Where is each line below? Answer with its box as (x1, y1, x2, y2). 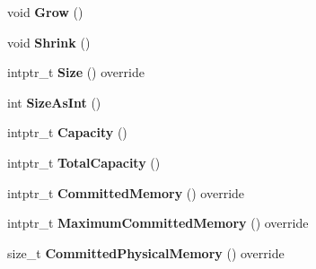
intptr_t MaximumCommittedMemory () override (7, 213, 309, 232)
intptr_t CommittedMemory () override (7, 183, 245, 202)
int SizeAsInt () (7, 92, 101, 111)
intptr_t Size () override (7, 63, 145, 82)
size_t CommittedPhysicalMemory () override (7, 243, 285, 262)
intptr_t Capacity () (7, 123, 127, 142)
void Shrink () (7, 32, 91, 51)
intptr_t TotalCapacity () (7, 152, 161, 171)
